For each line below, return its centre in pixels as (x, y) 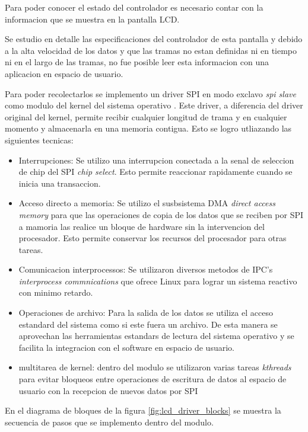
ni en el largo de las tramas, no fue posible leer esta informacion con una (137, 62)
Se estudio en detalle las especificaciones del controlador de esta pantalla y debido (154, 39)
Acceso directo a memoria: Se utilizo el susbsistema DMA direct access (147, 203)
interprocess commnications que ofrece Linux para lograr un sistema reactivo (158, 281)
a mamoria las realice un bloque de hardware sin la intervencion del (142, 226)
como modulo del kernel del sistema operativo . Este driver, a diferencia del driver (154, 105)
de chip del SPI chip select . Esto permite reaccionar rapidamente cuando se (155, 172)
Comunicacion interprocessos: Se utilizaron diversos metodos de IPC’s (146, 269)
